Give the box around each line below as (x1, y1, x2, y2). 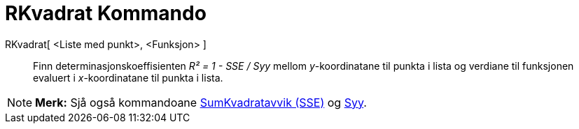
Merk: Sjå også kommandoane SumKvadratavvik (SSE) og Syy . (35, 95, 367, 109)
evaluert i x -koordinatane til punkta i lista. (33, 71, 223, 84)
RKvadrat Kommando (5, 1, 207, 25)
